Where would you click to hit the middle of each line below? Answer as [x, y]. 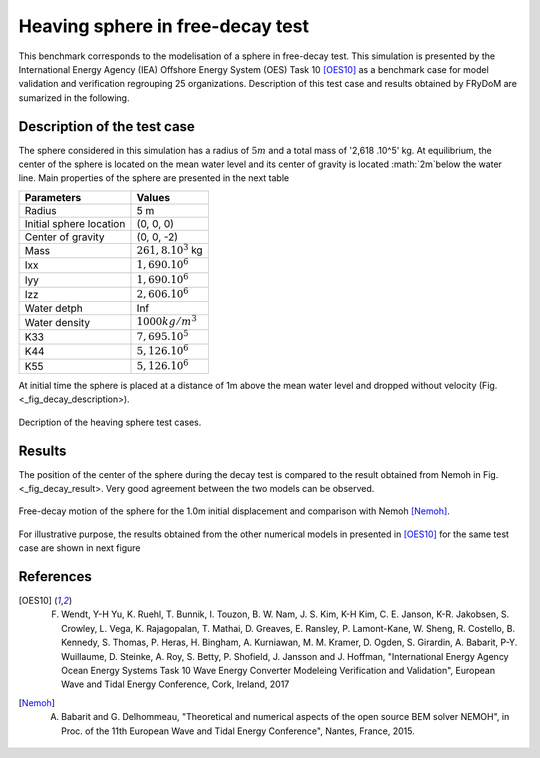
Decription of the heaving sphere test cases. [110, 422]
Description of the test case [106, 126]
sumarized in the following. [74, 97]
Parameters [53, 197]
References [55, 576]
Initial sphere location [75, 223]
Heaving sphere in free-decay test [164, 26]
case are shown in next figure [79, 548]
